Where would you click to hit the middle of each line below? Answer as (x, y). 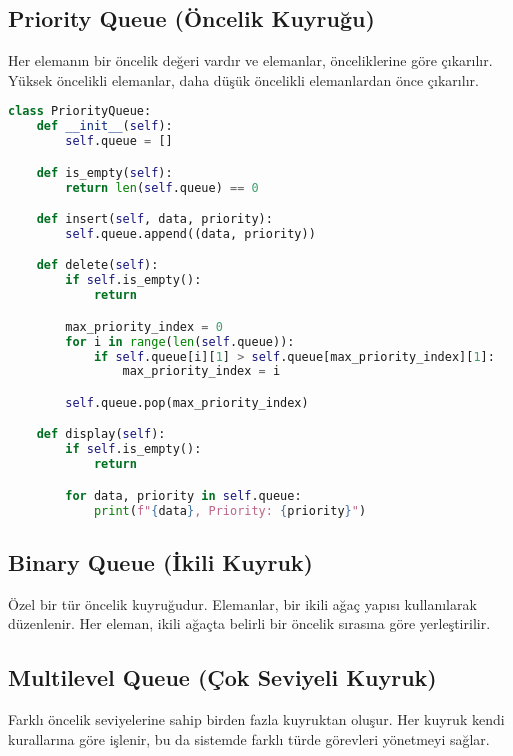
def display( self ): (101, 434)
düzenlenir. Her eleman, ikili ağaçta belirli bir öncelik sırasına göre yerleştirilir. (249, 623)
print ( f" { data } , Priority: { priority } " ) (230, 510)
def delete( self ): (97, 265)
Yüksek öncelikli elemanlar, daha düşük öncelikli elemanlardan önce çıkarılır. (243, 79)
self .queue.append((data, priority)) (190, 233)
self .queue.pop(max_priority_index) (187, 402)
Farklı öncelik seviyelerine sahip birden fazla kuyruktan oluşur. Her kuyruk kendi (256, 719)
